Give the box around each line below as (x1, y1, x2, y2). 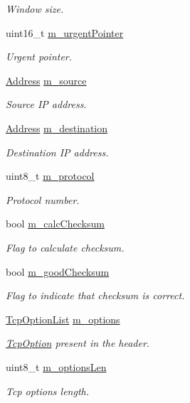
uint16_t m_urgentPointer (6, 25, 124, 40)
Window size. (6, 1, 64, 16)
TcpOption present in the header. (6, 335, 150, 350)
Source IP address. (6, 97, 87, 112)
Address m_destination (6, 120, 108, 135)
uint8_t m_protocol (6, 168, 95, 183)
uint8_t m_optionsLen (6, 359, 107, 374)
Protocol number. (6, 192, 80, 207)
